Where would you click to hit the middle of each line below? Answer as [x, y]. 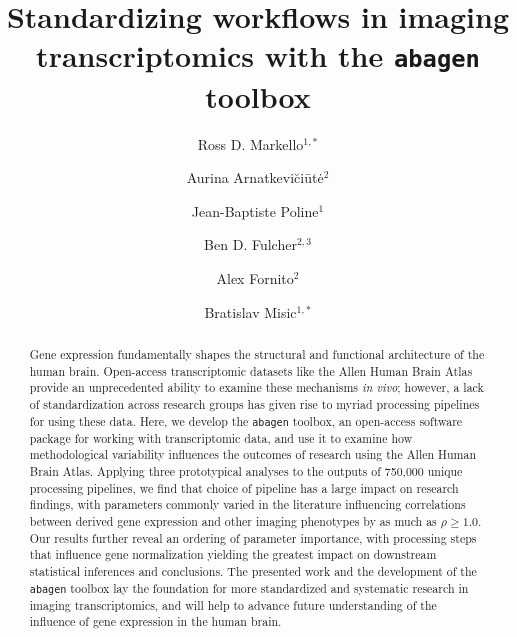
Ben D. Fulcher [250, 244]
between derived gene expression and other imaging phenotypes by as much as [233, 521]
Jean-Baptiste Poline [255, 210]
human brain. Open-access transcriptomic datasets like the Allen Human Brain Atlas [251, 370]
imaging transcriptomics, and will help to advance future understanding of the [233, 604]
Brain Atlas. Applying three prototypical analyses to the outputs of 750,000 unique [246, 471]
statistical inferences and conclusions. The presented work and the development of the [253, 571]
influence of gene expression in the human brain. [155, 621]
